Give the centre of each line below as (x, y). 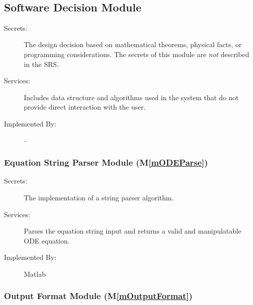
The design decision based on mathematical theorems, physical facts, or (133, 44)
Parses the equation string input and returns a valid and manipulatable (133, 231)
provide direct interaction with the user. (85, 107)
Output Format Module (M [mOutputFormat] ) (98, 296)
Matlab (35, 274)
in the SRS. (42, 64)
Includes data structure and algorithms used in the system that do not (131, 97)
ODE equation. (47, 240)
